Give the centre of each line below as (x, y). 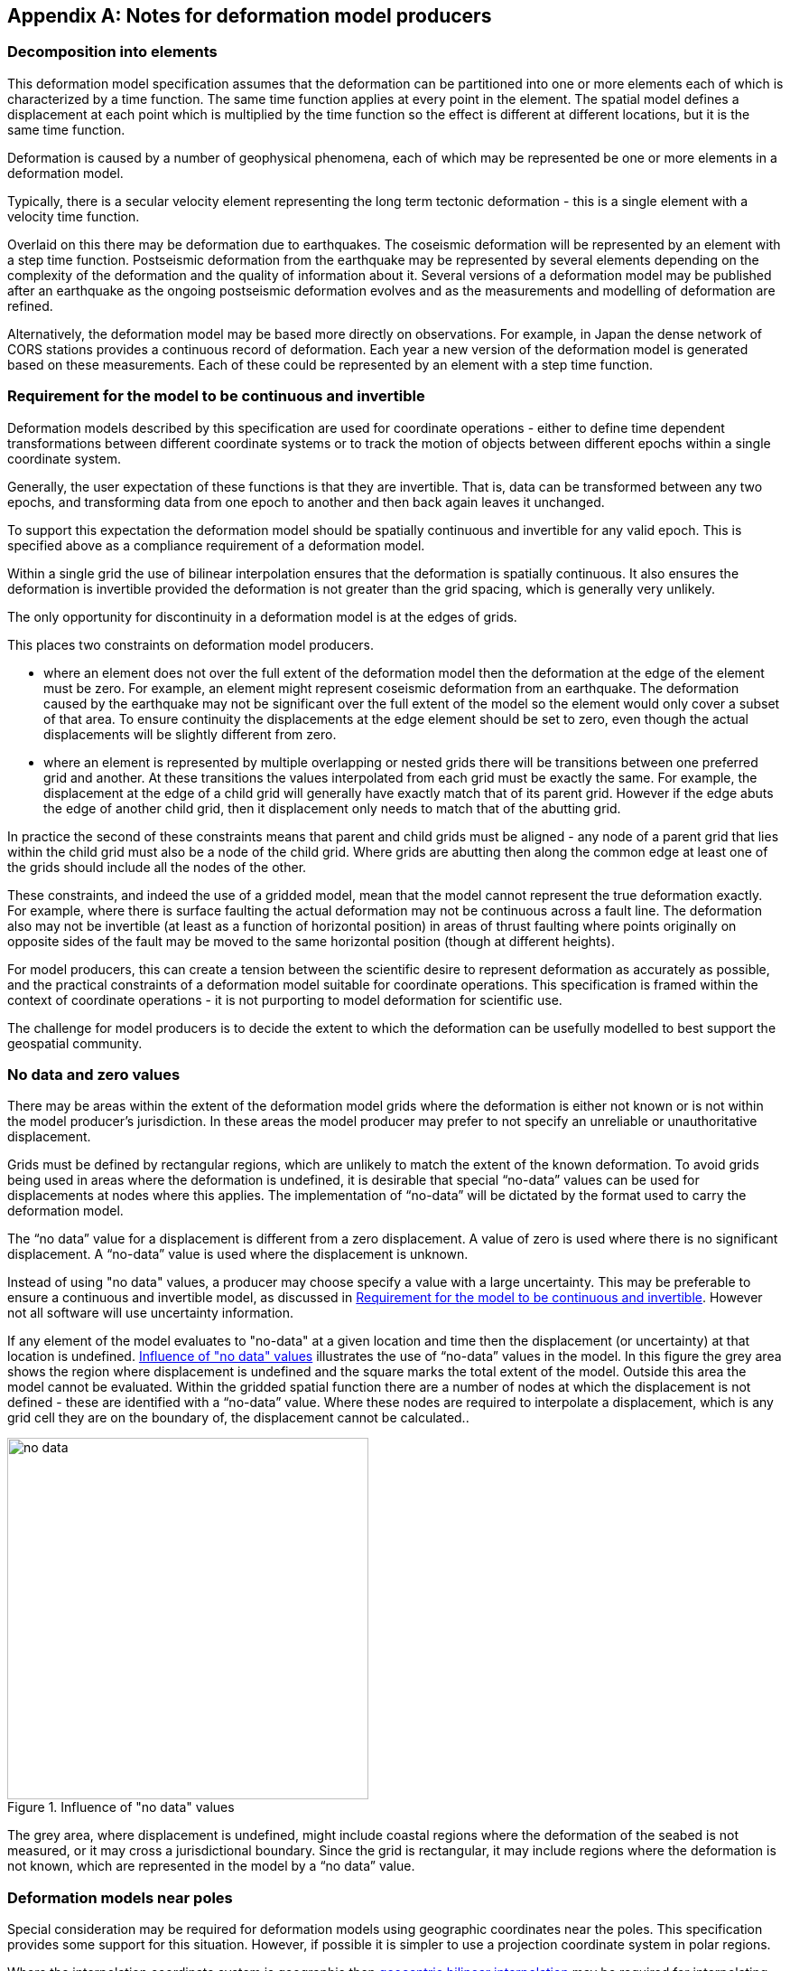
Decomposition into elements (112, 52)
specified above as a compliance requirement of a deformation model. (216, 545)
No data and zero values (94, 1074)
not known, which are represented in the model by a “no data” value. (211, 1866)
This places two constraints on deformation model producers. (191, 644)
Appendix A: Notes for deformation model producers (250, 16)
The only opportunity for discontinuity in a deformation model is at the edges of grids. (262, 616)
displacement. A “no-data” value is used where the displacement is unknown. (238, 1254)
